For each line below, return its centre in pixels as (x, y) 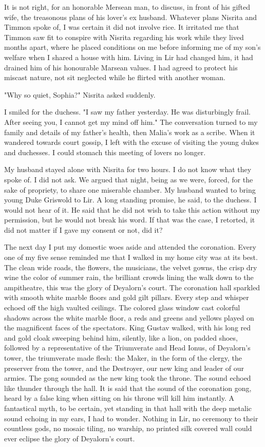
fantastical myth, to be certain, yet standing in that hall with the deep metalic (128, 408)
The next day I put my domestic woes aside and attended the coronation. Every (130, 247)
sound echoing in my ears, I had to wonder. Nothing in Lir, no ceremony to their (131, 418)
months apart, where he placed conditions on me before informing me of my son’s (132, 47)
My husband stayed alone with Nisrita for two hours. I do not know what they (128, 169)
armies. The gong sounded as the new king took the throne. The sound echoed (128, 378)
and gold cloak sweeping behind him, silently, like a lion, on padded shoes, (121, 337)
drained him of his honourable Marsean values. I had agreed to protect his (121, 67)
